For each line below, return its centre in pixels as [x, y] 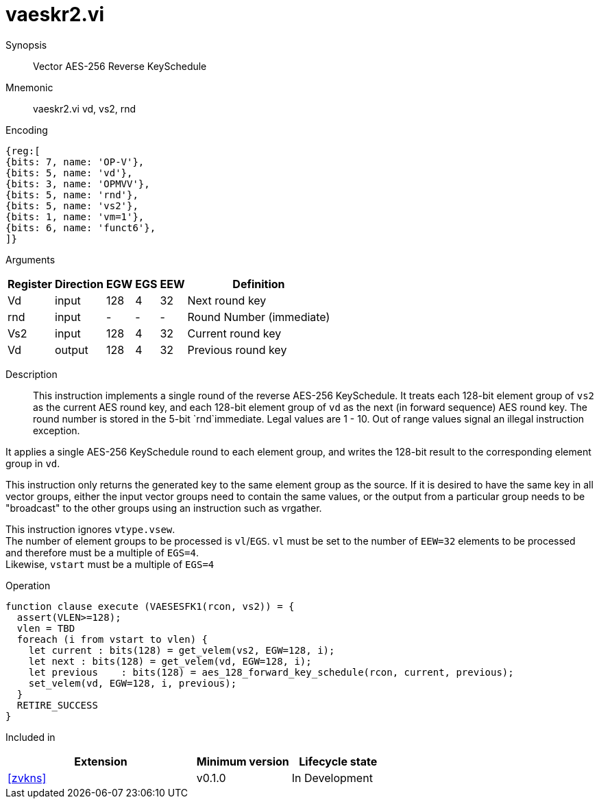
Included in [30, 737]
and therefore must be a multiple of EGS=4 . [102, 552]
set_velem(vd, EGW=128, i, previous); [133, 683]
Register [30, 284]
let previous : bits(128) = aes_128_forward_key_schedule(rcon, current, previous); [271, 672]
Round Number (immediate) [259, 317]
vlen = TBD [46, 628]
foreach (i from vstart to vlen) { [112, 639]
